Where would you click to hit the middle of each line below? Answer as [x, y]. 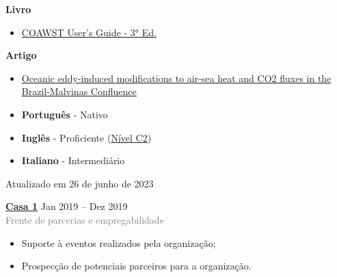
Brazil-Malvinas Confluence [79, 91]
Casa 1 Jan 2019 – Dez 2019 [67, 206]
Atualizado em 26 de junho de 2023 [80, 183]
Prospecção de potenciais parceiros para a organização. [136, 266]
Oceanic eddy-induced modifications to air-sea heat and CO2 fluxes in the [176, 78]
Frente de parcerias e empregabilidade [85, 219]
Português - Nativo [65, 114]
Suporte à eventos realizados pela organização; [119, 242]
